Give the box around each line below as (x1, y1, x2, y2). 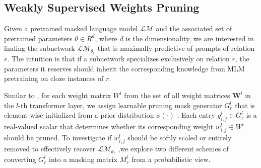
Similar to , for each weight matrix (4, 90, 111, 101)
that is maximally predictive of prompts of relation (97, 43, 255, 53)
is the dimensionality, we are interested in (125, 33, 254, 43)
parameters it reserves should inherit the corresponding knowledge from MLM (4, 63, 245, 73)
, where (95, 33, 117, 43)
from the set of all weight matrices (124, 90, 230, 101)
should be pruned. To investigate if (4, 132, 112, 143)
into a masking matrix (48, 154, 117, 164)
